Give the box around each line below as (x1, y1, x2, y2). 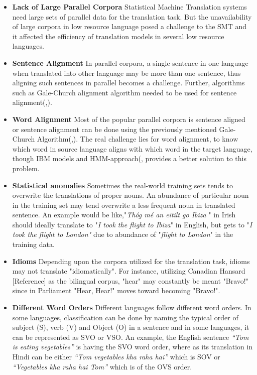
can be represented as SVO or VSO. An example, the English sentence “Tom (12, 331, 249, 342)
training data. (12, 239, 55, 249)
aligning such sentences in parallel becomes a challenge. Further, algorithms (12, 77, 245, 88)
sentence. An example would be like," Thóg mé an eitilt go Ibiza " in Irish (12, 209, 236, 220)
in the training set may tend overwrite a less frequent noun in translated (12, 199, 235, 210)
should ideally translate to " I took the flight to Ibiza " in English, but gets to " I (12, 219, 252, 229)
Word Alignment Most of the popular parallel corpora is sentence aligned (12, 113, 245, 124)
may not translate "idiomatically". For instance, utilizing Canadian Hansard (12, 266, 245, 276)
